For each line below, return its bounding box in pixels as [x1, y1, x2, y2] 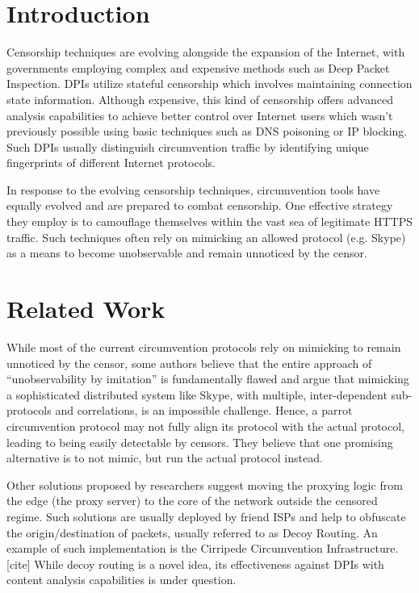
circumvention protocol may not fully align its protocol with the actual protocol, [6, 417, 404, 434]
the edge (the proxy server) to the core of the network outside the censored [6, 492, 378, 509]
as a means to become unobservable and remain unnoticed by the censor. [6, 244, 367, 261]
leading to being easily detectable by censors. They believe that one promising [6, 433, 393, 450]
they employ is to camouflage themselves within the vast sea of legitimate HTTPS [6, 213, 413, 230]
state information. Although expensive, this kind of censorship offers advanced [6, 90, 393, 107]
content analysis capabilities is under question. [6, 571, 237, 588]
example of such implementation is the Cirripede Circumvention [6, 540, 323, 557]
